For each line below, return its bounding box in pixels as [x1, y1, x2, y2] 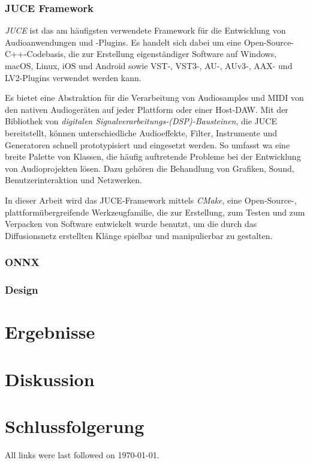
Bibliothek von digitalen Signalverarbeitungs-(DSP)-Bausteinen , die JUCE [5, 115, 277, 127]
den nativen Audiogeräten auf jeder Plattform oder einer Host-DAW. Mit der [5, 103, 288, 115]
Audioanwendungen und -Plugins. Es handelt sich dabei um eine [5, 35, 242, 48]
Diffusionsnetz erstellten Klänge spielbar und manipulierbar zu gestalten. [5, 229, 273, 241]
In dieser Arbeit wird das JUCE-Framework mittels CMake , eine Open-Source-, [5, 193, 297, 206]
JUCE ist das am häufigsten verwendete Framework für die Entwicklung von [5, 24, 286, 37]
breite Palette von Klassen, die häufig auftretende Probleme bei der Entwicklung [5, 150, 301, 163]
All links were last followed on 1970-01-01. [5, 448, 159, 461]
